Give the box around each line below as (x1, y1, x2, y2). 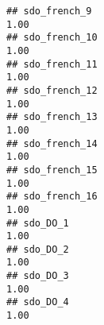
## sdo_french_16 (6, 191, 98, 203)
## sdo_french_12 (6, 84, 98, 96)
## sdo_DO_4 (6, 296, 69, 308)
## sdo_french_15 (6, 164, 98, 176)
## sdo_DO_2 (6, 243, 69, 255)
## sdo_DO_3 (6, 270, 69, 282)
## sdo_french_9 (6, 6, 92, 17)
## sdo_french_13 (6, 111, 98, 123)
